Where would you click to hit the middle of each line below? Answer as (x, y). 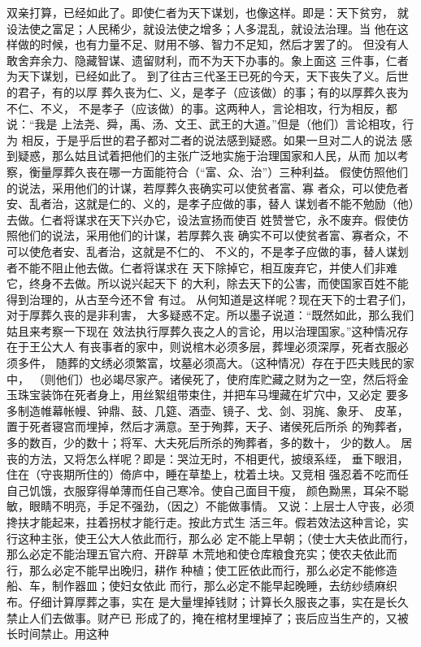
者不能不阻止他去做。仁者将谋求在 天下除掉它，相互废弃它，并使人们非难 (202, 267)
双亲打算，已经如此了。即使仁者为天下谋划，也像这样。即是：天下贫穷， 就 (208, 12)
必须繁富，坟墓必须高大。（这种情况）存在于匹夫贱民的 (258, 363)
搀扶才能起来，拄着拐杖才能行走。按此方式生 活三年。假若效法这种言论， (202, 522)
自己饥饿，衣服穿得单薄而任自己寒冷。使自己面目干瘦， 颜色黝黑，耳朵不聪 (208, 490)
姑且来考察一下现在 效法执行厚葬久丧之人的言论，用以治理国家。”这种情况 (202, 330)
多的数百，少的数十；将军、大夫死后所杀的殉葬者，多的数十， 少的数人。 (202, 443)
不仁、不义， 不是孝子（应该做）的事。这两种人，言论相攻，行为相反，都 (202, 108)
